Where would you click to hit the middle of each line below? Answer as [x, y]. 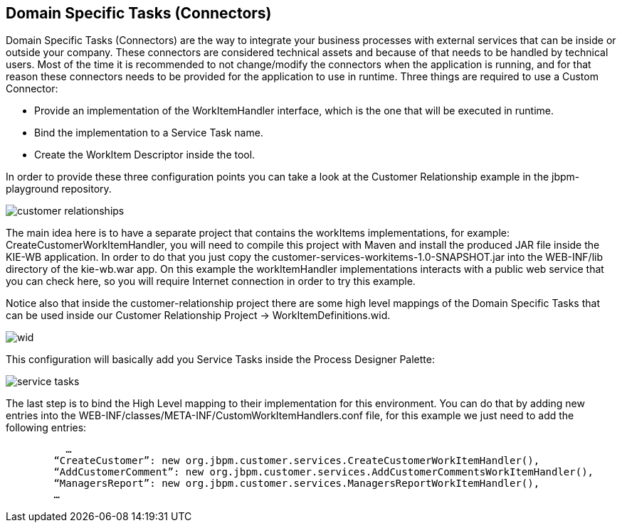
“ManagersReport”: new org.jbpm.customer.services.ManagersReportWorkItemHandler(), [297, 484]
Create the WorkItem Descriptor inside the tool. [145, 155]
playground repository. [59, 189]
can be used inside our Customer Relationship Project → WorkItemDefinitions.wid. [198, 316]
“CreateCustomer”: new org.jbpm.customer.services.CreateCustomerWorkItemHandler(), [297, 461]
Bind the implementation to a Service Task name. [149, 133]
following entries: [46, 428]
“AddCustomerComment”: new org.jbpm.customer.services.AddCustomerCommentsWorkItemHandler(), [324, 472]
